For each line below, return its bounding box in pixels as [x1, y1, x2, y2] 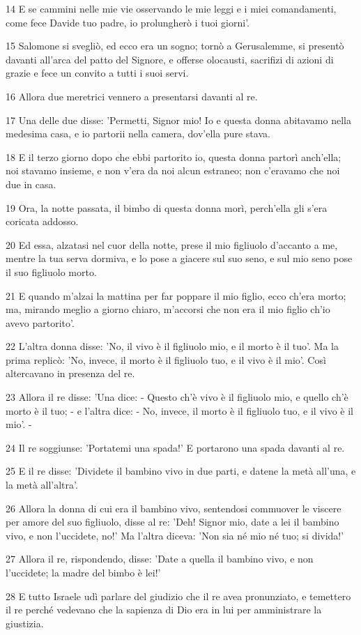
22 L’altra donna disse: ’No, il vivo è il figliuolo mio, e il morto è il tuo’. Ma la [6, 339, 339, 353]
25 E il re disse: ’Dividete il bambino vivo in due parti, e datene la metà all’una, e [6, 464, 356, 478]
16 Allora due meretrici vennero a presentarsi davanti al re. [6, 89, 258, 103]
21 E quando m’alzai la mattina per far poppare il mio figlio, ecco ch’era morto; [6, 288, 346, 303]
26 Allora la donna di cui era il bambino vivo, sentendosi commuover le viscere [6, 500, 341, 515]
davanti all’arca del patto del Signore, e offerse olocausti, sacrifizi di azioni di [6, 52, 334, 66]
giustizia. [6, 615, 44, 630]
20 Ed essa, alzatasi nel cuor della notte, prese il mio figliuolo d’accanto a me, [6, 237, 338, 252]
